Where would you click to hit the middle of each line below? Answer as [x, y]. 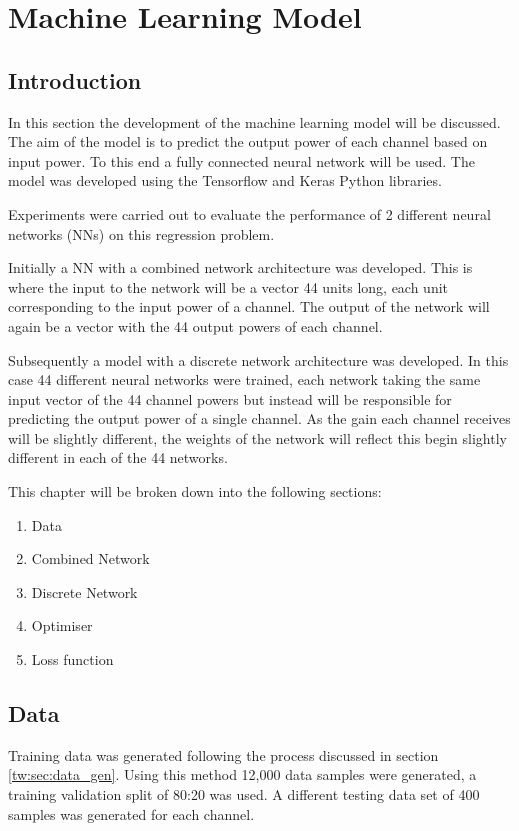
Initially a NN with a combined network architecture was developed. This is [240, 267]
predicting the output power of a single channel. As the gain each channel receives [259, 418]
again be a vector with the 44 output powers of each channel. [195, 325]
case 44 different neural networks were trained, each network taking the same [244, 379]
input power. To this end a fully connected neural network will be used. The [241, 160]
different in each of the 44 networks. [118, 457]
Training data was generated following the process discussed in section [223, 754]
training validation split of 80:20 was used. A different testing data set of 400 [244, 794]
